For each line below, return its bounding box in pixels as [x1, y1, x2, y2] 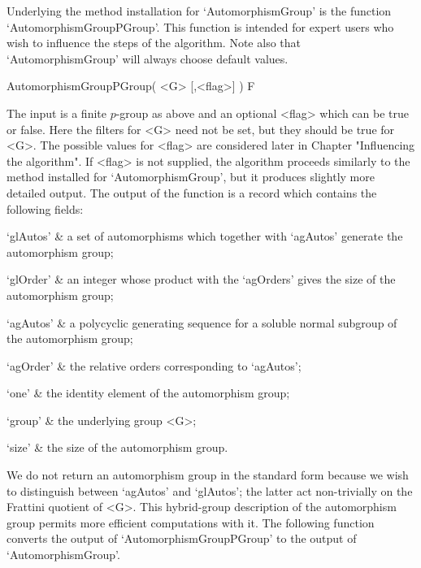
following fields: [7, 200, 84, 217]
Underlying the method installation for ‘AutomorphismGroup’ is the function [7, 2, 392, 19]
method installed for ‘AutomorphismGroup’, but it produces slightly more [7, 168, 375, 185]
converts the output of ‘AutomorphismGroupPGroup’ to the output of [7, 530, 357, 547]
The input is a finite [7, 104, 106, 121]
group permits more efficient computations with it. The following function [7, 514, 375, 531]
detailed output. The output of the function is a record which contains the [7, 184, 377, 201]
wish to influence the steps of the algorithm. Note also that [7, 34, 301, 51]
